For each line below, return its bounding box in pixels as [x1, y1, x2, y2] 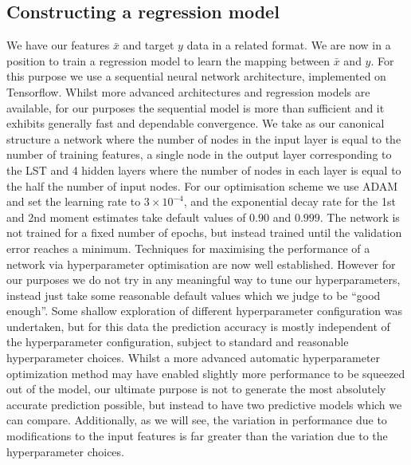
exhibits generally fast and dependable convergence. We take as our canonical [6, 115, 385, 132]
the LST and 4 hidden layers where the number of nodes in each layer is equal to [6, 161, 401, 178]
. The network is [319, 208, 400, 225]
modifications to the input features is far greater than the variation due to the [6, 428, 388, 444]
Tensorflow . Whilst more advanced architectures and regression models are [6, 83, 370, 100]
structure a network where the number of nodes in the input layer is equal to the [6, 130, 401, 147]
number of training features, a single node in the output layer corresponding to [6, 146, 392, 163]
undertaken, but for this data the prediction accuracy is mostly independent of [6, 317, 390, 334]
